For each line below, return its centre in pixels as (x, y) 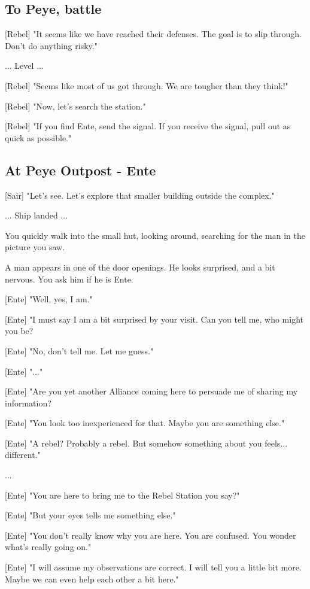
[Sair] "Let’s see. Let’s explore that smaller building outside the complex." (140, 195)
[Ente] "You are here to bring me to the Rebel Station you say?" (122, 495)
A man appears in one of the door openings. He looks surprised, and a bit (140, 267)
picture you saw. (35, 247)
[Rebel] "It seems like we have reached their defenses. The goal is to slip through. (153, 34)
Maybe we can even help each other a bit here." (92, 579)
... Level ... (24, 66)
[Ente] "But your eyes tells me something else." (90, 515)
